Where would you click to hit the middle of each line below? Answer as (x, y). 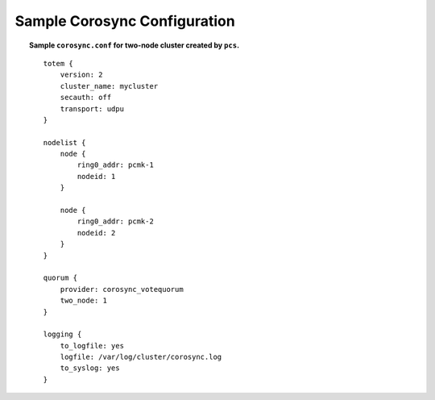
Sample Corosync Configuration (125, 21)
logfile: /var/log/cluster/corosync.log (141, 357)
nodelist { (64, 142)
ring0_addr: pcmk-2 (116, 221)
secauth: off (86, 98)
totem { (58, 63)
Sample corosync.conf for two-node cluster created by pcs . (135, 45)
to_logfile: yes (92, 346)
